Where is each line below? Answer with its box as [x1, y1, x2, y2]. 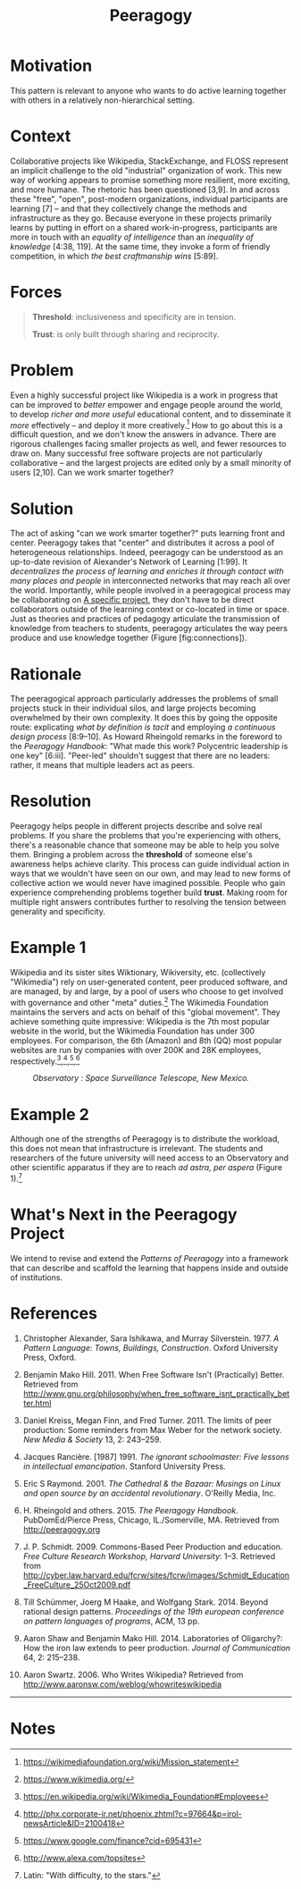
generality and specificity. [10, 907, 106, 917]
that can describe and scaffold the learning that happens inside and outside [10, 1262, 288, 1273]
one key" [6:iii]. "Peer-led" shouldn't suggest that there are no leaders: [10, 750, 271, 761]
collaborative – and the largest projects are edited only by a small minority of [10, 458, 292, 468]
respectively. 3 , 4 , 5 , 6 [10, 1054, 80, 1067]
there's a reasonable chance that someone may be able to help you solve [10, 839, 280, 850]
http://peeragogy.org [22, 1523, 101, 1534]
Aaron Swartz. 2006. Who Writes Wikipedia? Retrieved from [22, 1669, 244, 1680]
